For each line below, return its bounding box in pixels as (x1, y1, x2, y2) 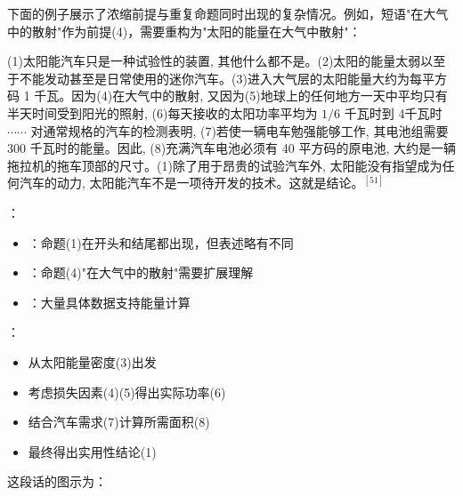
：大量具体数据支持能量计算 (28, 292, 191, 311)
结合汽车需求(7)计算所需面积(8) (28, 412, 210, 431)
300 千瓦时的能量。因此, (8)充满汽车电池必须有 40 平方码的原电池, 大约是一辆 (7, 139, 456, 157)
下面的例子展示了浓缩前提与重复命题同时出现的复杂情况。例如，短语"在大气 (7, 4, 449, 22)
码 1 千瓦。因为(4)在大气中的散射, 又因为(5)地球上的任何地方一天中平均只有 (7, 86, 448, 105)
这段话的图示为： (7, 472, 107, 491)
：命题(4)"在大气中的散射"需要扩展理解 (28, 263, 254, 282)
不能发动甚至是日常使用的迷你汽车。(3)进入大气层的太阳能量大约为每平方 (19, 68, 447, 87)
